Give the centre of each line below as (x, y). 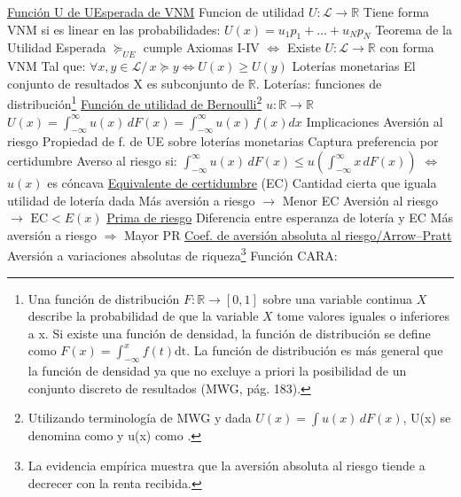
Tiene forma (396, 12)
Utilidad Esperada (57, 47)
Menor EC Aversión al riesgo (360, 200)
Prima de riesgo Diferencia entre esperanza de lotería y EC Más (280, 217)
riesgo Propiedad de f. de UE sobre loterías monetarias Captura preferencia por (223, 141)
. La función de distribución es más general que (315, 350)
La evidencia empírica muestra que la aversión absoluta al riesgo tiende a (227, 465)
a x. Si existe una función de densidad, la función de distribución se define (229, 333)
